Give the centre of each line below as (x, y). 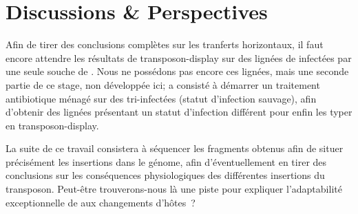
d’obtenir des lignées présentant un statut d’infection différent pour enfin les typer (179, 112)
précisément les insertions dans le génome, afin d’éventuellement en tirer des (166, 161)
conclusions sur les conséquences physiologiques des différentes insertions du (165, 175)
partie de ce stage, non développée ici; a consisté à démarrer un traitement (163, 84)
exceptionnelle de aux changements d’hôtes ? (101, 202)
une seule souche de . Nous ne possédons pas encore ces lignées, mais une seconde (177, 71)
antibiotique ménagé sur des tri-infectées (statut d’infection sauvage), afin (161, 98)
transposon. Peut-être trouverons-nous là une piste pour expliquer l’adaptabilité (174, 189)
